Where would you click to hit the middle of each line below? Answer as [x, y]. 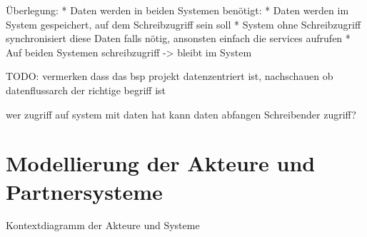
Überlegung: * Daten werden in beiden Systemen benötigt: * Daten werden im [177, 10]
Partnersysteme [84, 191]
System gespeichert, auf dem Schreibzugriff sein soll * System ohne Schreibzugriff [183, 24]
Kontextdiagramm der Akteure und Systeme [103, 225]
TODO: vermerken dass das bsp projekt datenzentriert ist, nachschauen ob [170, 76]
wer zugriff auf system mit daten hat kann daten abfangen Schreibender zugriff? [181, 114]
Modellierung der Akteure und [161, 163]
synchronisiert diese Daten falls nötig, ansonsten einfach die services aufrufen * [178, 38]
